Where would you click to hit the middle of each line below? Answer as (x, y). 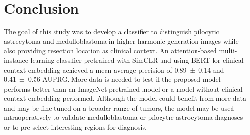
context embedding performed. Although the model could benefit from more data (125, 98)
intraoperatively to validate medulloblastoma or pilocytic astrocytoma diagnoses (124, 117)
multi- (228, 50)
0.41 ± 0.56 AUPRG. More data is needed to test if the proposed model (112, 79)
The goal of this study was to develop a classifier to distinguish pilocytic (112, 31)
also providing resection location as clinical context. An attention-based (110, 50)
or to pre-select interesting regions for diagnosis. (75, 127)
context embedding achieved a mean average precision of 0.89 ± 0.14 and (114, 69)
